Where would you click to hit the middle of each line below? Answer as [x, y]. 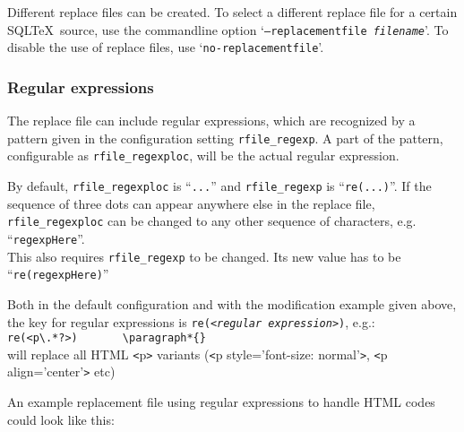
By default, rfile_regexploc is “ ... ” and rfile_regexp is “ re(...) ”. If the [219, 186]
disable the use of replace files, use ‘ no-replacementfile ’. [166, 47]
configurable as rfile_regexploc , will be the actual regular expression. [203, 156]
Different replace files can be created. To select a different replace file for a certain [232, 12]
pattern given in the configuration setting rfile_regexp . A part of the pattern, [225, 138]
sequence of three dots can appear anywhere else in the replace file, [191, 203]
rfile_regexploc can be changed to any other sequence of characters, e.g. [212, 221]
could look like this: [61, 419]
